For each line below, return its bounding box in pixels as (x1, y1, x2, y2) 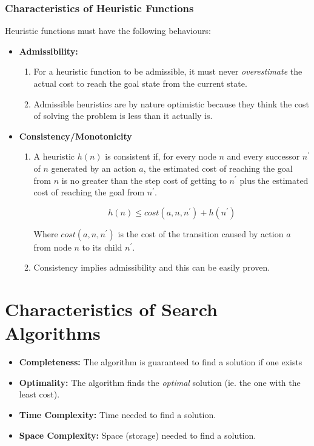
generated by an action (51, 161, 136, 174)
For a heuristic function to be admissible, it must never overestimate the (33, 65, 302, 78)
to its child (82, 240, 122, 253)
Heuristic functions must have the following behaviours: (5, 24, 211, 37)
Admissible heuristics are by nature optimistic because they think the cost (33, 97, 310, 110)
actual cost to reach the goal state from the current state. (33, 77, 247, 89)
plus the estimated (239, 174, 309, 186)
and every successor (227, 150, 300, 163)
